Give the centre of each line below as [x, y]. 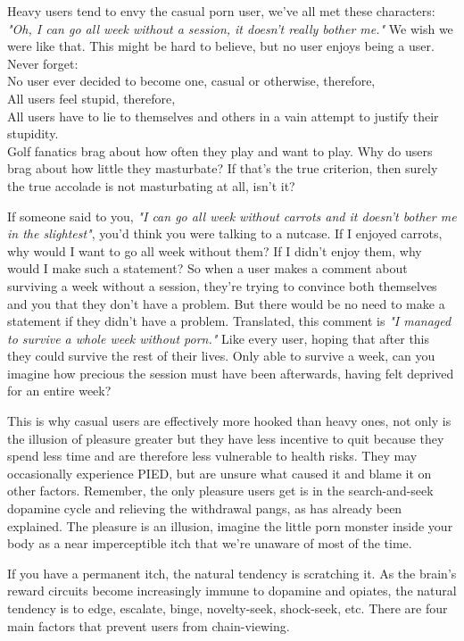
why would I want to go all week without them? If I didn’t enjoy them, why [215, 250]
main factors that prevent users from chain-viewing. [149, 625]
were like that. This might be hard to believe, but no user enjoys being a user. [221, 46]
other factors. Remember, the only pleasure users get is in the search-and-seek [220, 491]
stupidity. [33, 133]
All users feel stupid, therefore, [91, 98]
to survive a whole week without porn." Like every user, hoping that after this [219, 338]
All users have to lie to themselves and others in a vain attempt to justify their [223, 116]
